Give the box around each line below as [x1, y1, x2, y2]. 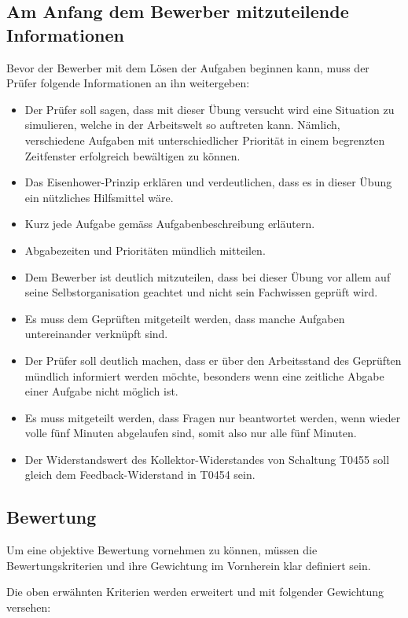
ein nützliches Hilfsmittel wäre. [24, 189, 174, 205]
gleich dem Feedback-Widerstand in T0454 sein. [24, 466, 255, 483]
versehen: [6, 599, 51, 616]
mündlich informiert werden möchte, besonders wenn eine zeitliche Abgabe [24, 367, 384, 384]
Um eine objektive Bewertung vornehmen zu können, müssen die [6, 542, 318, 558]
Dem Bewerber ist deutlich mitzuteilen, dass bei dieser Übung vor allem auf [24, 268, 391, 285]
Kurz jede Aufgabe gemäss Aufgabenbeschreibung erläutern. [24, 215, 315, 232]
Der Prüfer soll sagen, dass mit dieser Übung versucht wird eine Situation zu [24, 101, 395, 117]
